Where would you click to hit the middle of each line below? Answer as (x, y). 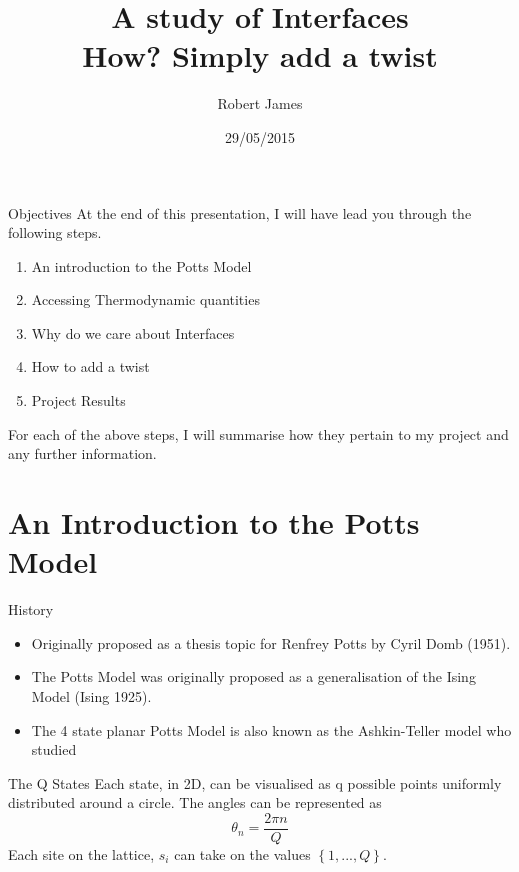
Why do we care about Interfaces (133, 332)
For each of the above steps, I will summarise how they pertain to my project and (258, 433)
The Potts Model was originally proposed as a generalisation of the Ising (253, 676)
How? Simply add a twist (260, 55)
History (31, 609)
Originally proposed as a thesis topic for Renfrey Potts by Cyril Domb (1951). (271, 642)
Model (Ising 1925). (91, 695)
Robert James (260, 103)
